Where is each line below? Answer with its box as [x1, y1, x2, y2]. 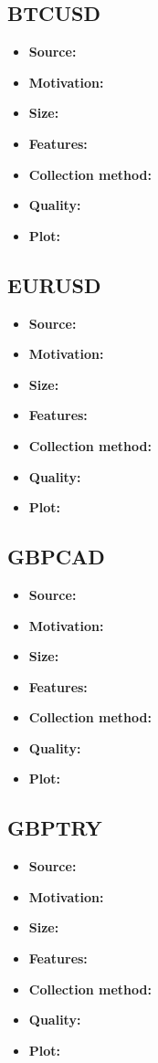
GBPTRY [7, 814, 102, 842]
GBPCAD [7, 542, 105, 571]
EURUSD [7, 270, 101, 299]
